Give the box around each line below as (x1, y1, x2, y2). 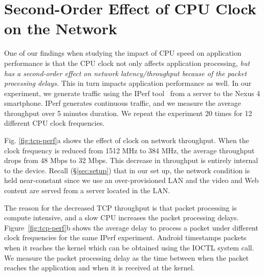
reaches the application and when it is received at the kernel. (4, 262, 195, 273)
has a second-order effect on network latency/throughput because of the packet (4, 67, 247, 78)
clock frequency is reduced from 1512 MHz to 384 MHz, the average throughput (4, 145, 255, 155)
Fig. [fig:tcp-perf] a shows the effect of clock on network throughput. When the (4, 135, 249, 146)
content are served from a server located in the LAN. (4, 185, 170, 196)
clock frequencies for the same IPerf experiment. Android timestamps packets (4, 232, 247, 243)
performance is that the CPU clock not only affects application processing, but (4, 57, 250, 68)
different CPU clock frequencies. (4, 118, 105, 128)
